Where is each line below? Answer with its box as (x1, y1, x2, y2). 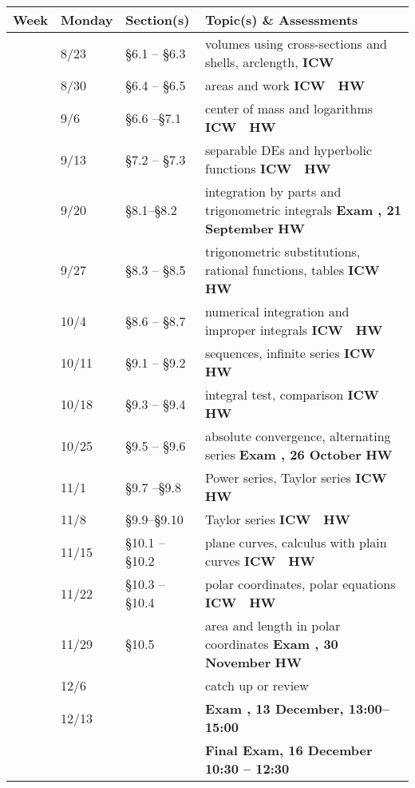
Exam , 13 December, (204, 699, 344, 718)
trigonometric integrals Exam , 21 (204, 201, 401, 219)
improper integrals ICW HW (204, 320, 383, 339)
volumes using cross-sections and (204, 34, 388, 53)
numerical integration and (204, 302, 350, 320)
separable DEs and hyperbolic (204, 141, 373, 159)
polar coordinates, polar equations (204, 575, 396, 593)
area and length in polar (204, 616, 341, 635)
